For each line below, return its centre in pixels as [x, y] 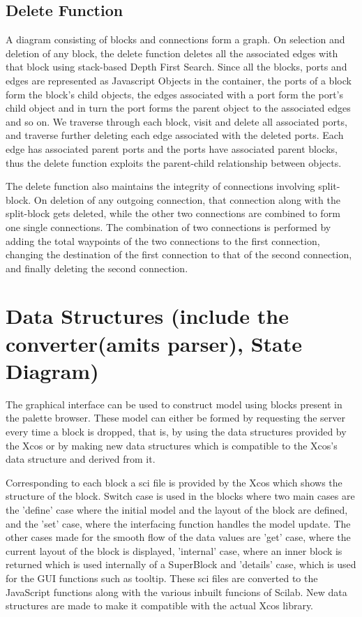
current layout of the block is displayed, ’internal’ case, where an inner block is [174, 550]
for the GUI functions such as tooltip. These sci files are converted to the [162, 578]
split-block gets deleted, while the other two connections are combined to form [173, 213]
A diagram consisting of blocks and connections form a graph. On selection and [175, 39]
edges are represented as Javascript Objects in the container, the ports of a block [179, 80]
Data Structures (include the [148, 316]
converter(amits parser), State [154, 343]
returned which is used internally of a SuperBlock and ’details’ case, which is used [181, 564]
